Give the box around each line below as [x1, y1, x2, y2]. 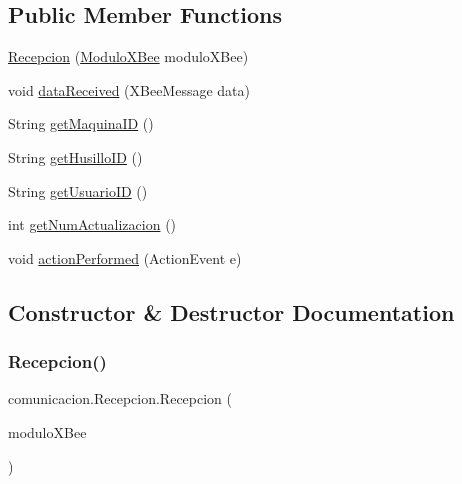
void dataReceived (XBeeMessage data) [8, 79, 251, 100]
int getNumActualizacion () [8, 214, 177, 235]
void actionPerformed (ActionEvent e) [8, 247, 242, 268]
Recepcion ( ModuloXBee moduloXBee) [8, 46, 249, 67]
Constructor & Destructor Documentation [8, 296, 455, 327]
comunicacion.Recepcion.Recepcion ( [8, 388, 232, 409]
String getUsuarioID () [8, 180, 148, 201]
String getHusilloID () [8, 146, 143, 167]
